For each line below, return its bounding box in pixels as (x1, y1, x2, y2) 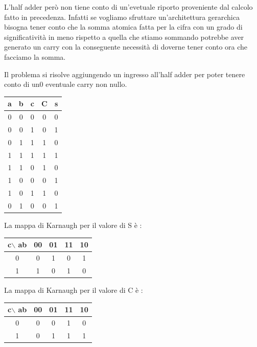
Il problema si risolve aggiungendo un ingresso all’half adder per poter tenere (4, 68, 245, 79)
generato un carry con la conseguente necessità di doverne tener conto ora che (4, 41, 248, 52)
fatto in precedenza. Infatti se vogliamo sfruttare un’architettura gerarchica (4, 11, 240, 22)
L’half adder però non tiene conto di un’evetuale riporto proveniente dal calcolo (4, 2, 253, 12)
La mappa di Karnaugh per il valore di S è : (4, 220, 142, 230)
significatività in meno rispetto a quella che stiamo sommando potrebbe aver (4, 31, 244, 42)
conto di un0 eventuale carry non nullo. (4, 79, 127, 89)
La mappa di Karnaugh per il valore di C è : (4, 284, 143, 295)
